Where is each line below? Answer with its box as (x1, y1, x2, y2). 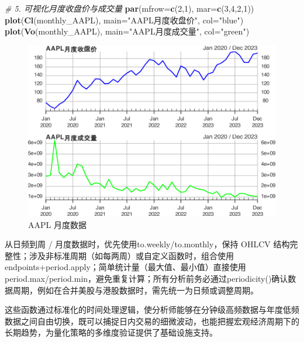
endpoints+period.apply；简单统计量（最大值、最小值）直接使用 (5, 261, 246, 273)
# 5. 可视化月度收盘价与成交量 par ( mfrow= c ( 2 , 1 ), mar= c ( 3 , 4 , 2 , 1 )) (5, 2, 254, 14)
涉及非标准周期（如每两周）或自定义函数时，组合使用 (29, 249, 234, 261)
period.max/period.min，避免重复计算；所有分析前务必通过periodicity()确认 (5, 272, 288, 285)
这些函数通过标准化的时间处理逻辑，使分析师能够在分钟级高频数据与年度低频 (5, 303, 299, 316)
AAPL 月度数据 (28, 218, 87, 230)
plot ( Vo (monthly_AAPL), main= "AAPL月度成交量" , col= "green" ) (5, 25, 250, 37)
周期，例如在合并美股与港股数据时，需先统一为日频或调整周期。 (12, 284, 258, 296)
